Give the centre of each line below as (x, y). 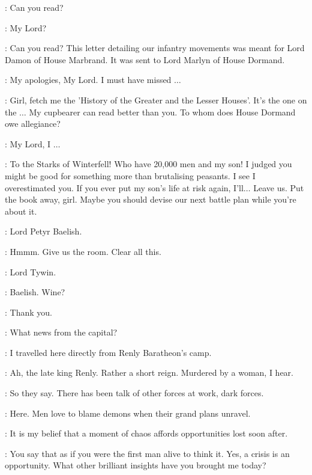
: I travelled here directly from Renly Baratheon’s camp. (108, 352)
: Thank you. (28, 312)
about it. (21, 211)
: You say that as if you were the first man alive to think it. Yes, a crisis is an (147, 453)
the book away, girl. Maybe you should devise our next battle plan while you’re (151, 199)
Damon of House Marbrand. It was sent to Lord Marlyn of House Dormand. (145, 59)
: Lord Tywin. (31, 271)
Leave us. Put (279, 187)
